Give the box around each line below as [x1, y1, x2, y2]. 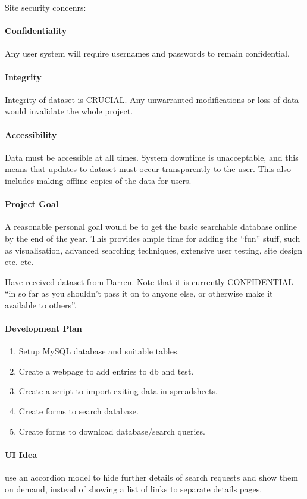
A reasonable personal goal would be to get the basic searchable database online [5, 220, 297, 233]
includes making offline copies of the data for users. [5, 174, 192, 186]
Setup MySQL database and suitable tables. [18, 345, 180, 357]
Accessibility [5, 128, 57, 141]
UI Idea [5, 448, 37, 460]
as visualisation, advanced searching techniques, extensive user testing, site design [5, 244, 303, 256]
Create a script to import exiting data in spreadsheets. [18, 385, 218, 397]
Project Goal [5, 198, 59, 210]
